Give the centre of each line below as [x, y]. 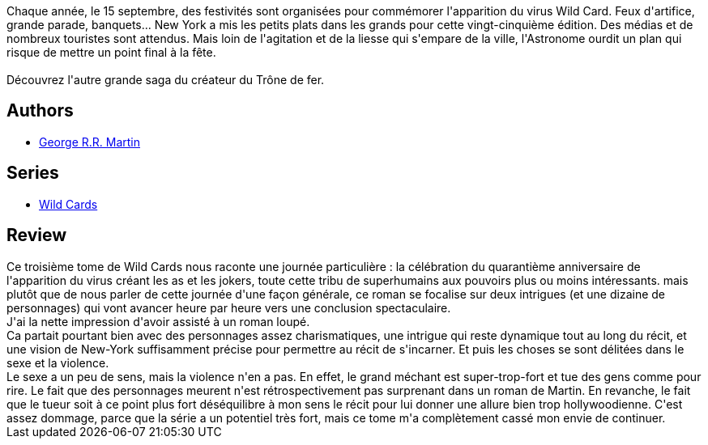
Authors [40, 111]
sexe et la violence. [58, 362]
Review [37, 235]
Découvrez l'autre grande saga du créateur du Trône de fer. [166, 80]
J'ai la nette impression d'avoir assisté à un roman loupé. [158, 321]
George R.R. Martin [90, 142]
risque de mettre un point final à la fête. [111, 52]
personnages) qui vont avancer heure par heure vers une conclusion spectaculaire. [229, 307]
